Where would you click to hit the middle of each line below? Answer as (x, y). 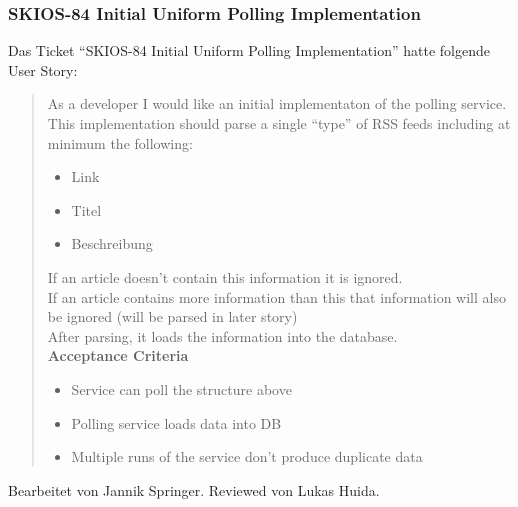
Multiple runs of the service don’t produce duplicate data (247, 456)
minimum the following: (120, 142)
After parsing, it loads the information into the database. (222, 335)
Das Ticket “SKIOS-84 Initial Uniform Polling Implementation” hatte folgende (249, 50)
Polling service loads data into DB (176, 422)
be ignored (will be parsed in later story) (172, 316)
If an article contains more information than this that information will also (276, 296)
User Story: (43, 69)
